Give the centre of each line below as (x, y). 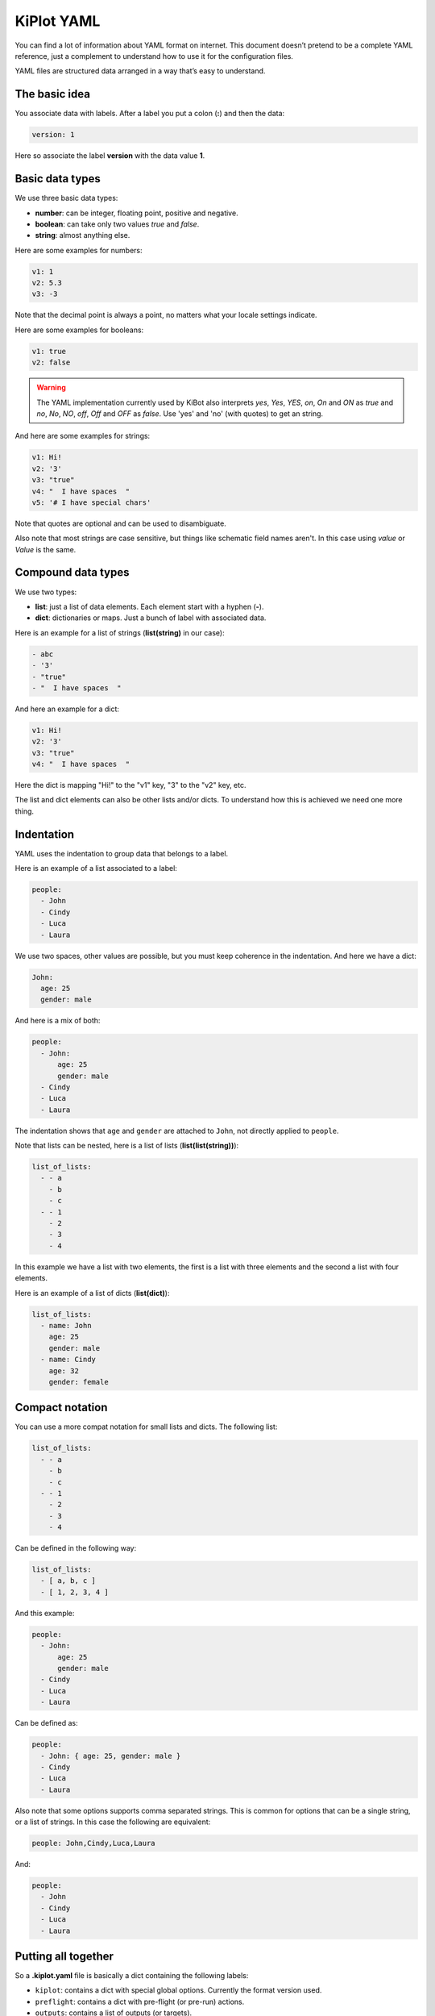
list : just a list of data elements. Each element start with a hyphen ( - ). (149, 606)
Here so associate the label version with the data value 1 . (110, 156)
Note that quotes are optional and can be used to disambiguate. (121, 523)
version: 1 (53, 135)
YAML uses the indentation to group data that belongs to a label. (122, 853)
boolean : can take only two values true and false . (117, 224)
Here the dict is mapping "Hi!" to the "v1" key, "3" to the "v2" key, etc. (130, 785)
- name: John (66, 1325)
